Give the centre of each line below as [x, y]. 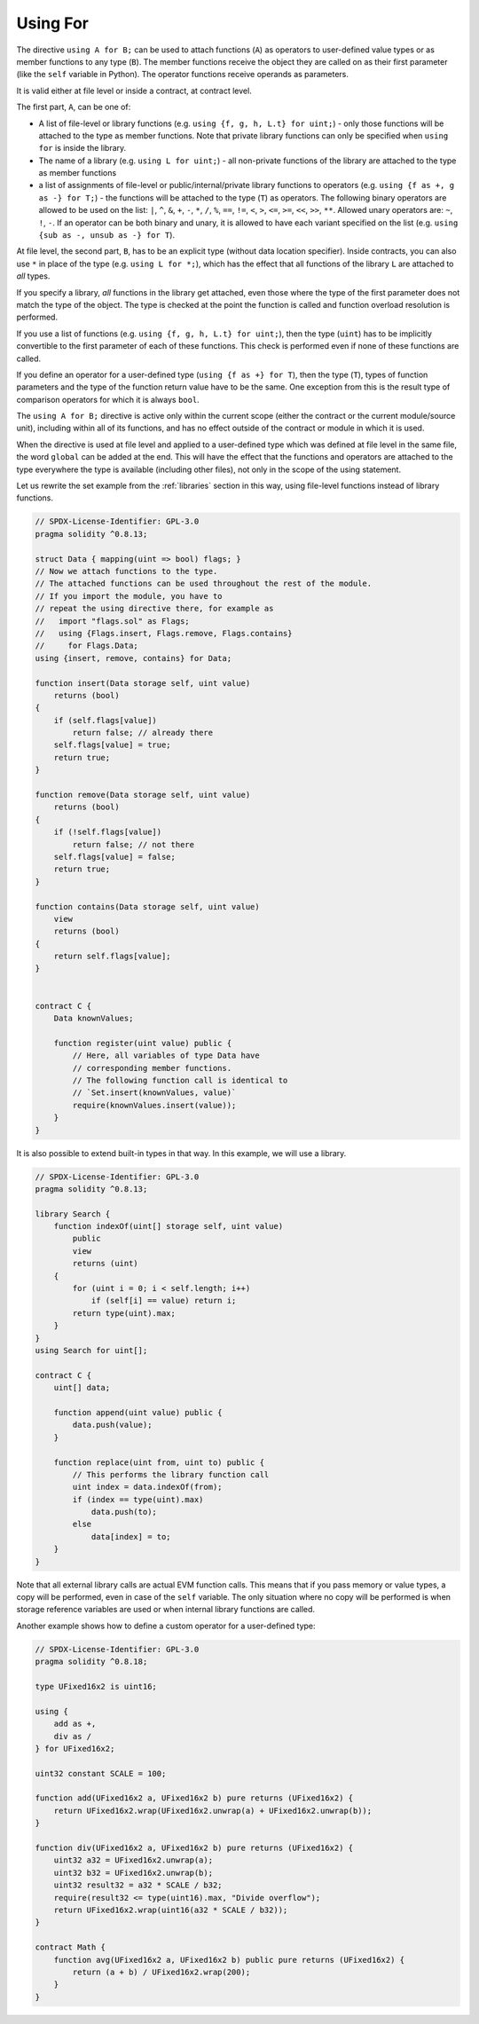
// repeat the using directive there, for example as [154, 609]
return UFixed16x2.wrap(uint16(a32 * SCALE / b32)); [171, 1910]
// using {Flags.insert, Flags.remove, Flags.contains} [164, 633]
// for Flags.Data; [87, 646]
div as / [73, 1736]
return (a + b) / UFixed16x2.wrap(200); [161, 1972]
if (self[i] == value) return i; [164, 1301]
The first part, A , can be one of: [74, 107]
